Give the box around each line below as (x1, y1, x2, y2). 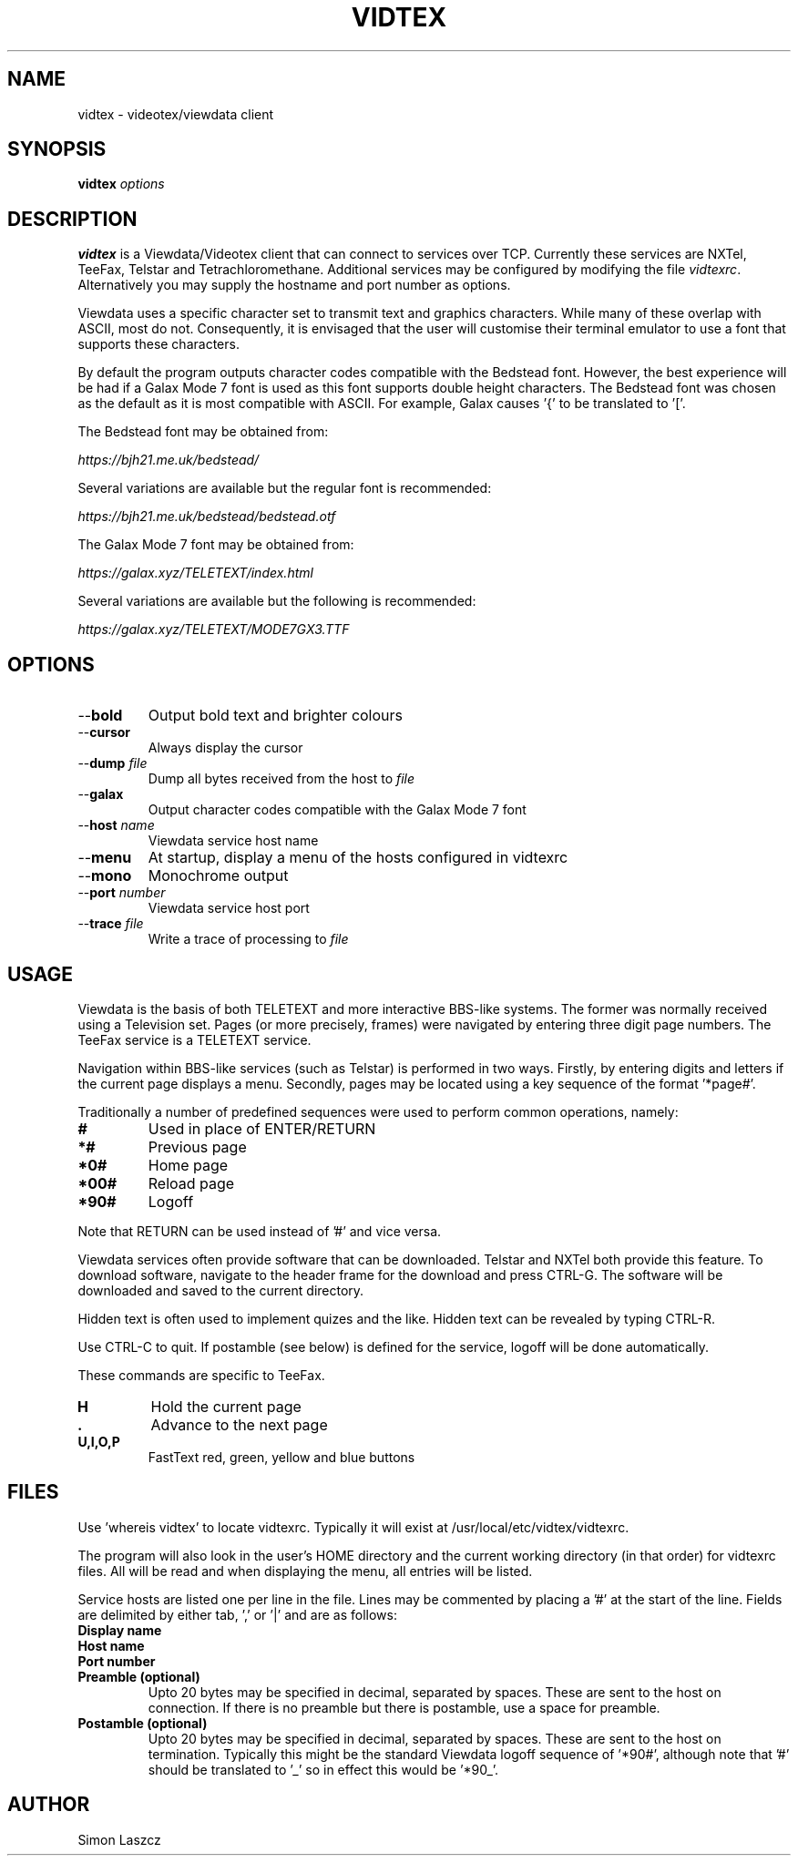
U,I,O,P (77, 1433, 120, 1449)
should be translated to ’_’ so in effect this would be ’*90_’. (148, 1761, 499, 1777)
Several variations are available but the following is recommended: (77, 593, 476, 609)
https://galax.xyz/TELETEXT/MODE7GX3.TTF (77, 621, 350, 638)
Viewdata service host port (148, 900, 310, 916)
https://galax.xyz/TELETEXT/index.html (77, 565, 313, 581)
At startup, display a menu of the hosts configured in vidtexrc (148, 848, 568, 867)
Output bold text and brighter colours (148, 706, 404, 725)
